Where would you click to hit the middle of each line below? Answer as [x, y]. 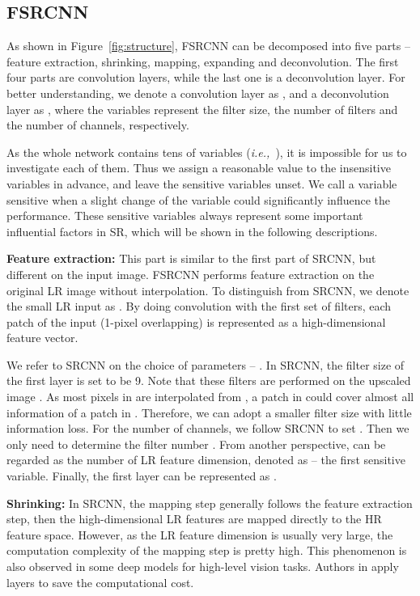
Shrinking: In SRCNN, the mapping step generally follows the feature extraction [210, 503]
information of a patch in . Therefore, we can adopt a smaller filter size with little [209, 412]
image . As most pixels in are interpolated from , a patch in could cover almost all [210, 397]
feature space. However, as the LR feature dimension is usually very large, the [200, 534]
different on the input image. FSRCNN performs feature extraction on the [191, 274]
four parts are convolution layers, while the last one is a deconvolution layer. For [206, 77]
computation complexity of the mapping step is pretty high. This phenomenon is [207, 550]
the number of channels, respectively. [98, 125]
